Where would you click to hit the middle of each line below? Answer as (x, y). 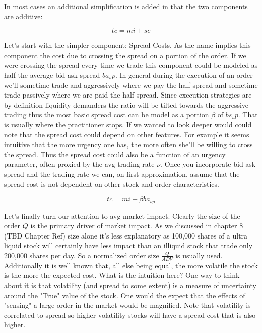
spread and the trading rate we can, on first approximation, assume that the (122, 174)
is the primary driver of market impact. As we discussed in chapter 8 (137, 226)
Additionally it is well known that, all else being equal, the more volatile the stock (131, 265)
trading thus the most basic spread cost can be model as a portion (107, 114)
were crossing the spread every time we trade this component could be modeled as (131, 65)
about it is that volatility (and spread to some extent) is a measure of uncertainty (130, 285)
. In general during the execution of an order (184, 75)
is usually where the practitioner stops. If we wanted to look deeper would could (128, 124)
